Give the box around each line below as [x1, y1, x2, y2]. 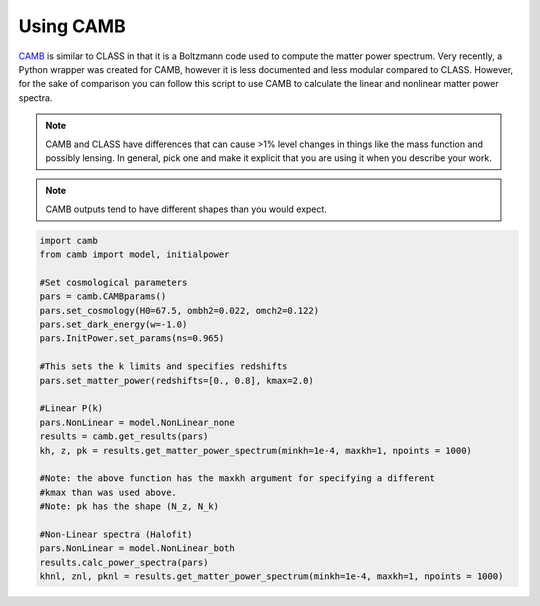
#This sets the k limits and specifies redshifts [39, 361, 288, 372]
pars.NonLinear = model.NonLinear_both [39, 543, 235, 554]
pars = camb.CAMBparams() [39, 291, 167, 302]
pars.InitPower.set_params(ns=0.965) [39, 333, 225, 344]
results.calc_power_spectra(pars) [39, 556, 209, 568]
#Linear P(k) [39, 403, 104, 414]
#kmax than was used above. [39, 486, 177, 498]
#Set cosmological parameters [39, 276, 188, 288]
